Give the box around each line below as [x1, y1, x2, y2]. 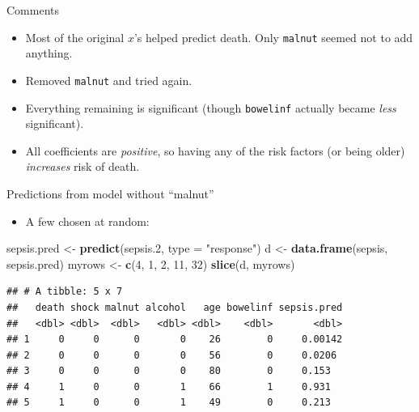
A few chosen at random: [25, 212, 150, 229]
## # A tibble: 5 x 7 [6, 286, 123, 298]
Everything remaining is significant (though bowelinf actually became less [25, 99, 396, 116]
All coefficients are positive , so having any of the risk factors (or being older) [25, 142, 405, 159]
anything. [25, 45, 73, 62]
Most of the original [25, 28, 125, 45]
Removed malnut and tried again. [25, 71, 193, 88]
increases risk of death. [25, 158, 140, 175]
